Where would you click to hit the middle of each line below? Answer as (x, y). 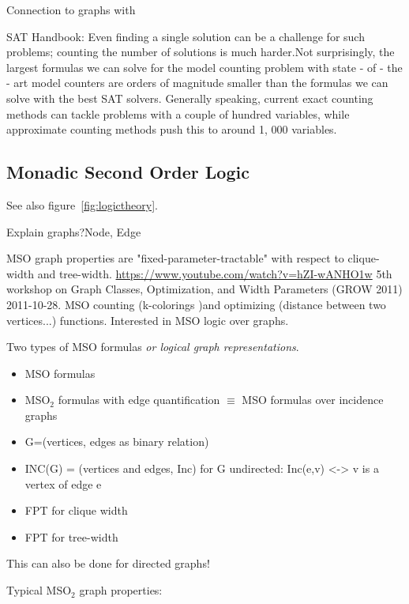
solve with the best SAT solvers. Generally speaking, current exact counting (190, 98)
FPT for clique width (76, 510)
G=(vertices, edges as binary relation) (117, 442)
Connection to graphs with (71, 9)
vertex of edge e (63, 483)
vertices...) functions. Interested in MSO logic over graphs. (148, 320)
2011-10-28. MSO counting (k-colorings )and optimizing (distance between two (196, 304)
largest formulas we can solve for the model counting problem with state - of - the (204, 67)
